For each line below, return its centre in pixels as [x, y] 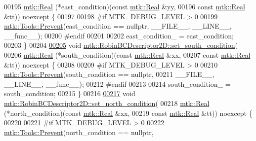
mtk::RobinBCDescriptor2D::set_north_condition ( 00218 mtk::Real [107, 103]
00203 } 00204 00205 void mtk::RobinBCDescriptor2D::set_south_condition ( [121, 45]
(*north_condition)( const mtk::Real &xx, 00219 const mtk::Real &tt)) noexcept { [128, 113]
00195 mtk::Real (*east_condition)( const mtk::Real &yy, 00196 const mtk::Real [125, 6]
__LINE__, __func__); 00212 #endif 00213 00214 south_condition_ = [117, 84]
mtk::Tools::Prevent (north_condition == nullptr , [79, 132]
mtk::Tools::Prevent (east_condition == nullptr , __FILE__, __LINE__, [118, 26]
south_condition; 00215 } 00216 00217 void [70, 93]
